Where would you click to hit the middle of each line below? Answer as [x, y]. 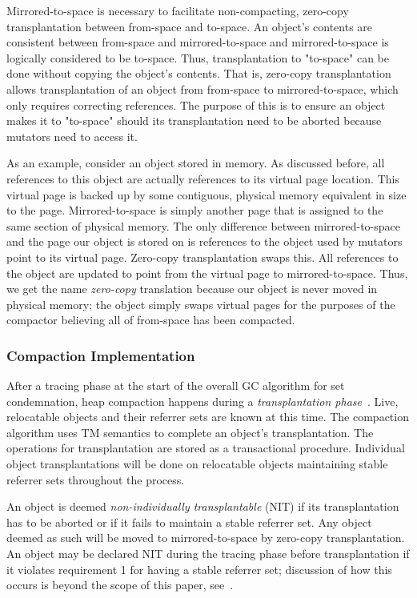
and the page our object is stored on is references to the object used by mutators [204, 241]
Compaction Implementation [101, 355]
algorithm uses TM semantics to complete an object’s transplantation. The [190, 432]
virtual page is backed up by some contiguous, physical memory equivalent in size [206, 194]
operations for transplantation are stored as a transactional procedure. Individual [206, 448]
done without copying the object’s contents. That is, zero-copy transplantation [199, 73]
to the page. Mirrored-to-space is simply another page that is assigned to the [195, 210]
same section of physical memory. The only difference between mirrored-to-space [203, 225]
